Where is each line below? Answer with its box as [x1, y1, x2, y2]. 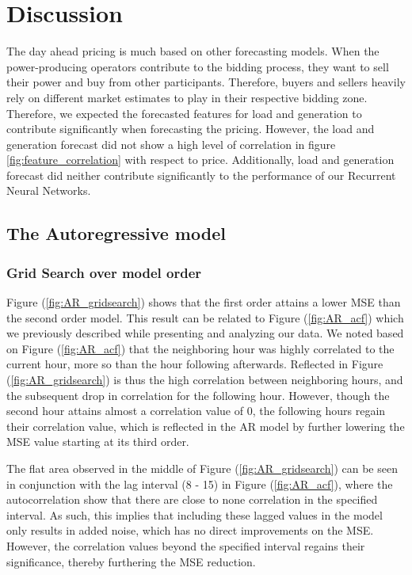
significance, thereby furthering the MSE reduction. [6, 553, 256, 569]
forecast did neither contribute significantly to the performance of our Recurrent [6, 166, 396, 183]
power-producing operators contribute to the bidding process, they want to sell [6, 58, 389, 74]
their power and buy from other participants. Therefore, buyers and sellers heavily [6, 74, 406, 90]
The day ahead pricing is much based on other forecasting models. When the [6, 43, 380, 59]
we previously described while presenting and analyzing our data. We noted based [6, 325, 404, 341]
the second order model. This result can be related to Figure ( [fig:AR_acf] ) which [6, 309, 404, 326]
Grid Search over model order [6, 262, 202, 282]
